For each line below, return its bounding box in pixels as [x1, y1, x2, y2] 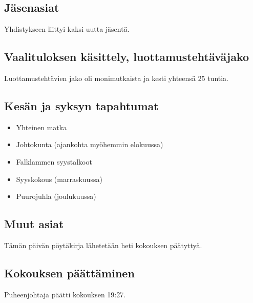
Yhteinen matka [16, 122, 67, 132]
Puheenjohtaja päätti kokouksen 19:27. [4, 289, 126, 299]
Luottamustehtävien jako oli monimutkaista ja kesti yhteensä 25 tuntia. [4, 73, 229, 83]
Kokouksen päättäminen [4, 265, 135, 280]
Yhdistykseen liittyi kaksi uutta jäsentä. [4, 24, 130, 34]
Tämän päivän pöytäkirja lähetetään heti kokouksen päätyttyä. [4, 239, 202, 250]
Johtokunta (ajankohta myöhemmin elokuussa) [16, 139, 163, 150]
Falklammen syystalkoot [16, 156, 92, 167]
